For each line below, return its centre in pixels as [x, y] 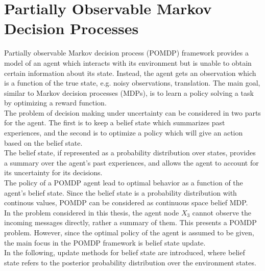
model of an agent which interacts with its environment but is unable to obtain [128, 62]
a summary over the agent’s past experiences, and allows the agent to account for [131, 162]
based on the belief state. [43, 142]
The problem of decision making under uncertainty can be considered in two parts [132, 112]
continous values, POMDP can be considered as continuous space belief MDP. [126, 202]
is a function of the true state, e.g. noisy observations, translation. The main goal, [132, 83]
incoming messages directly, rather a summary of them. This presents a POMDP [130, 222]
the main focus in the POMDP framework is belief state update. [105, 242]
